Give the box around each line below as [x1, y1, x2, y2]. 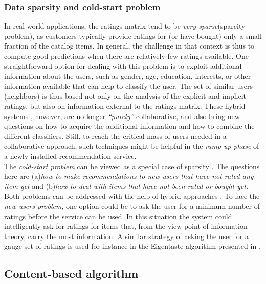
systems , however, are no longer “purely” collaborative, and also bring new [4, 110, 240, 121]
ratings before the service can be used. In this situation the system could [4, 210, 232, 221]
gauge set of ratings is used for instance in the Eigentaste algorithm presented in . [4, 241, 261, 251]
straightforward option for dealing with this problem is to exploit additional [4, 60, 242, 71]
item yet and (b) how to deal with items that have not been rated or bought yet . [4, 180, 249, 191]
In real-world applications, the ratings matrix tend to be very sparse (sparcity [4, 20, 246, 31]
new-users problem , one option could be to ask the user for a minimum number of [4, 200, 260, 211]
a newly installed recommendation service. [4, 150, 137, 161]
